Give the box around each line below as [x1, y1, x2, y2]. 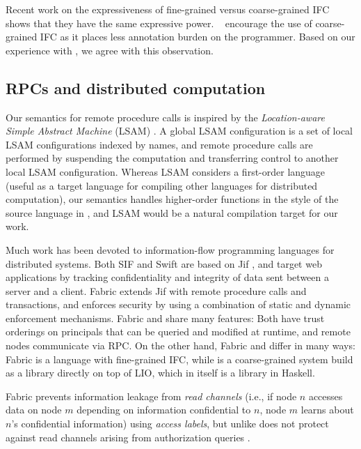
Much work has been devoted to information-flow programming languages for [6, 242, 335, 257]
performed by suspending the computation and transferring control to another [6, 151, 339, 165]
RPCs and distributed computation [6, 77, 266, 98]
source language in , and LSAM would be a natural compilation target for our [6, 205, 338, 220]
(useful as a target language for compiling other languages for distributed [6, 178, 318, 192]
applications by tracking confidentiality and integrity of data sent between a [6, 270, 329, 284]
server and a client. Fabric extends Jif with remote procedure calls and [6, 283, 307, 298]
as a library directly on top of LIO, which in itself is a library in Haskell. [6, 365, 315, 380]
